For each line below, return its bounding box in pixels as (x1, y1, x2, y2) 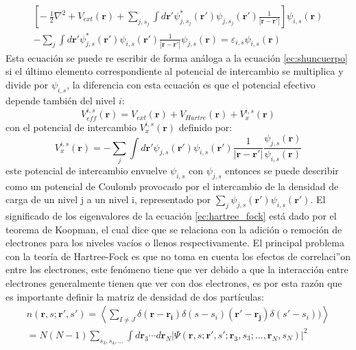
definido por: (178, 119, 233, 134)
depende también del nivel (5, 93, 116, 107)
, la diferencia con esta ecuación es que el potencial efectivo (67, 78, 316, 92)
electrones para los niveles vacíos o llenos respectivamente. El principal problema (5, 235, 344, 250)
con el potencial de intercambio (5, 119, 137, 134)
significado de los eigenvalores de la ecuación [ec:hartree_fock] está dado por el (5, 209, 337, 223)
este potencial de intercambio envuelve (5, 163, 167, 177)
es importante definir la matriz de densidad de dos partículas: (5, 289, 264, 303)
